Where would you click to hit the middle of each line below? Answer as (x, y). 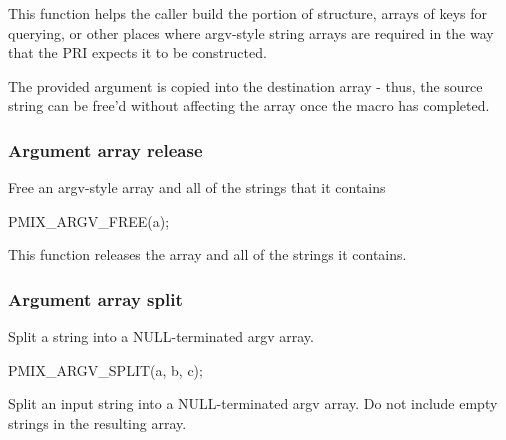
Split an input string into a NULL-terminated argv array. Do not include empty (253, 403)
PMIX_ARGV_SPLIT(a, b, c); (105, 369)
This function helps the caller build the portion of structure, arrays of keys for (248, 13)
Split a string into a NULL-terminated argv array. (161, 336)
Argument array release (105, 149)
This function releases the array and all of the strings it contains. (207, 254)
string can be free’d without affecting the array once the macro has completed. (249, 105)
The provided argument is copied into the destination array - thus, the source (245, 85)
